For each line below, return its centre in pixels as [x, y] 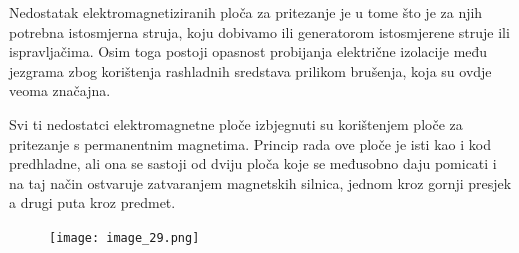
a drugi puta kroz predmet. [92, 202]
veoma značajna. [60, 90]
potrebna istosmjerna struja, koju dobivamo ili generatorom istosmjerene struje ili [259, 31]
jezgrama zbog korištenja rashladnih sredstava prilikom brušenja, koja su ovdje [250, 70]
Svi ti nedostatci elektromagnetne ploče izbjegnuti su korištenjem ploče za [236, 123]
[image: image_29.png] [124, 237]
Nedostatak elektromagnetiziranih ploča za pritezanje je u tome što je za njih [246, 12]
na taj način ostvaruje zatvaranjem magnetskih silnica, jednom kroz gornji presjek [260, 182]
